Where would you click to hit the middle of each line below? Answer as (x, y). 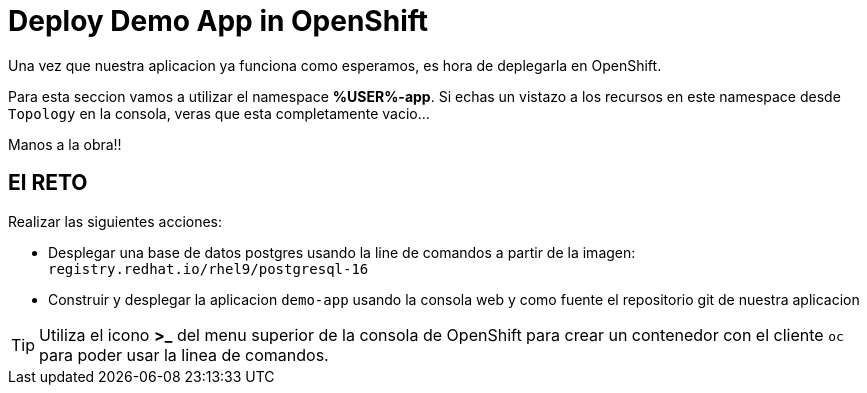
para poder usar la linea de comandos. (184, 354)
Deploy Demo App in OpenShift (218, 21)
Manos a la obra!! (65, 144)
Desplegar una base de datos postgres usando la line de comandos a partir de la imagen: (342, 252)
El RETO (48, 183)
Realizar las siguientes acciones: (115, 221)
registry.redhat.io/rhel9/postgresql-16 (208, 268)
